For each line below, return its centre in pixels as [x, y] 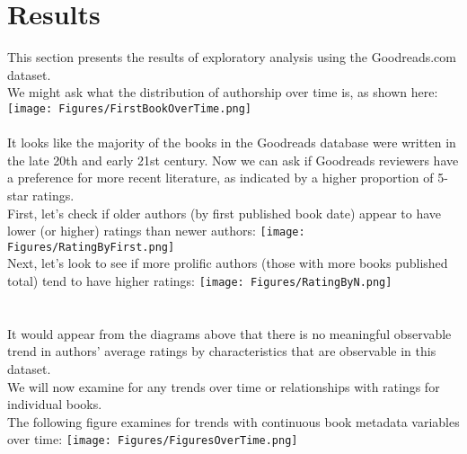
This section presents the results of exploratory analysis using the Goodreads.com [232, 57]
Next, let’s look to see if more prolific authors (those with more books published [228, 263]
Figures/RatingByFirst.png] [91, 247]
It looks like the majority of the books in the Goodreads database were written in [232, 142]
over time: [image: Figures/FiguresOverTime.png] [153, 439]
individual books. [55, 404]
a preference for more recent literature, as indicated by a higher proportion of [220, 178]
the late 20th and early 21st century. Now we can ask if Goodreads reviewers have [233, 160]
